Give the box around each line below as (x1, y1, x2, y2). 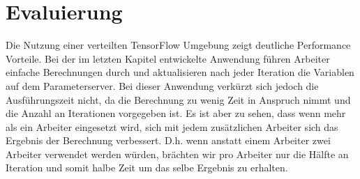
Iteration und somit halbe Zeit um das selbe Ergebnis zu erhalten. (6, 160, 288, 175)
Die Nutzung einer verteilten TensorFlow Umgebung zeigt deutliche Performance (6, 38, 351, 52)
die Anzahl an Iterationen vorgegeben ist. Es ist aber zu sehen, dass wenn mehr (6, 106, 346, 120)
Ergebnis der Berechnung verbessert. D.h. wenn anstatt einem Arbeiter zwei (6, 133, 331, 148)
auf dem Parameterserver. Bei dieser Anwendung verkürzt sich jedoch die (6, 78, 319, 93)
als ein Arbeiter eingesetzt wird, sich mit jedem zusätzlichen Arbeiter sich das (6, 119, 338, 134)
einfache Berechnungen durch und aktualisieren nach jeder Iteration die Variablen (6, 65, 354, 79)
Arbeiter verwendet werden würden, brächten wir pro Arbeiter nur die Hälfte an (6, 146, 349, 161)
